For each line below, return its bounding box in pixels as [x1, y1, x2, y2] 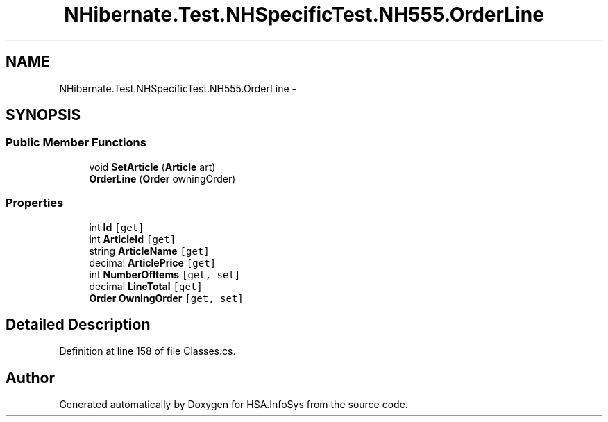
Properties [6, 196, 64, 210]
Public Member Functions [6, 135, 146, 150]
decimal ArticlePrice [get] [89, 256, 216, 269]
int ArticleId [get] [89, 233, 176, 245]
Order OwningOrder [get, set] [89, 292, 244, 304]
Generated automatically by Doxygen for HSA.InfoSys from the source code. [59, 398, 408, 411]
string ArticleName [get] [89, 244, 210, 257]
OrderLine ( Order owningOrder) [89, 172, 236, 185]
